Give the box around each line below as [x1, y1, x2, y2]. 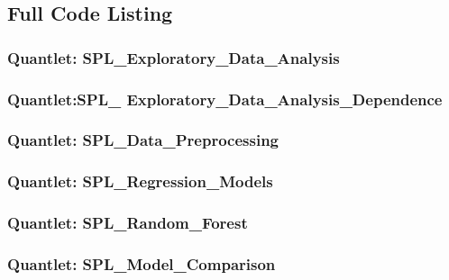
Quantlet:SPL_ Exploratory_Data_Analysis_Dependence [7, 87, 443, 110]
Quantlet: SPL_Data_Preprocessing [7, 129, 279, 151]
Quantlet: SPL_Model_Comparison [7, 252, 276, 275]
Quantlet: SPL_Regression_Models [7, 170, 273, 193]
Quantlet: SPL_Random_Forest [7, 212, 248, 234]
